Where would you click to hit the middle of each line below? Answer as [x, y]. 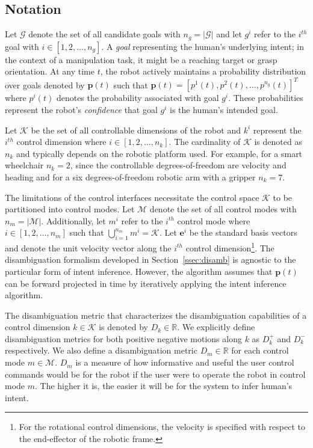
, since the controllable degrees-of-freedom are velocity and [178, 165]
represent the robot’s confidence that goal [81, 109]
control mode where [214, 220]
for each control [260, 350]
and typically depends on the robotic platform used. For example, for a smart [159, 153]
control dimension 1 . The [230, 247]
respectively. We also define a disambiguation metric [101, 350]
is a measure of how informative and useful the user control [185, 362]
